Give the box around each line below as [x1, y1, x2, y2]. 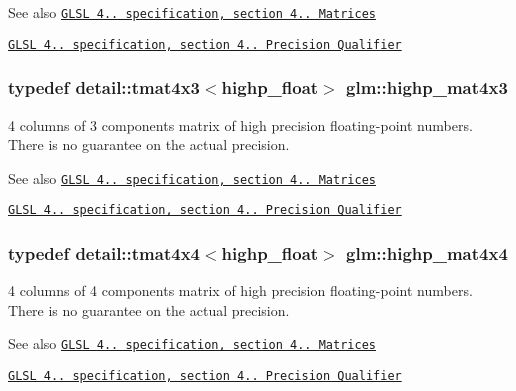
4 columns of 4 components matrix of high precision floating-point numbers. [8, 280, 473, 301]
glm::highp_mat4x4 [346, 240, 508, 265]
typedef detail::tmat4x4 [8, 240, 200, 265]
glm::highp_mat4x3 [346, 75, 508, 100]
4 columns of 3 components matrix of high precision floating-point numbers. [8, 114, 473, 135]
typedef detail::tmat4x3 [8, 75, 200, 100]
